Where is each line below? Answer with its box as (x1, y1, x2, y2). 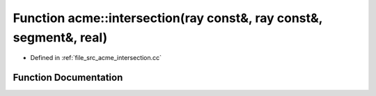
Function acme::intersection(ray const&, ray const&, (13, 10, 323, 26)
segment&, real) (13, 30, 108, 45)
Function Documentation (13, 72, 123, 84)
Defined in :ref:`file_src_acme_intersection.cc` (30, 54, 162, 62)
